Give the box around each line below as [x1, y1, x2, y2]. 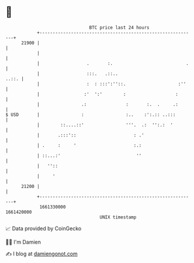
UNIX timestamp [99, 214, 137, 220]
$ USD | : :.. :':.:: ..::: [5, 111, 176, 118]
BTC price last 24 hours [89, 25, 150, 30]
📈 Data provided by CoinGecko [5, 225, 82, 232]
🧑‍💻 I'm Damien [5, 238, 41, 245]
